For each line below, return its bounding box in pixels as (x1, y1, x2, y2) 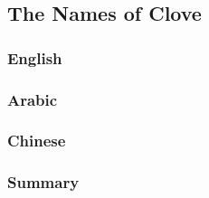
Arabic (7, 88, 58, 110)
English (7, 46, 62, 69)
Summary (7, 171, 80, 193)
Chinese (7, 129, 66, 152)
